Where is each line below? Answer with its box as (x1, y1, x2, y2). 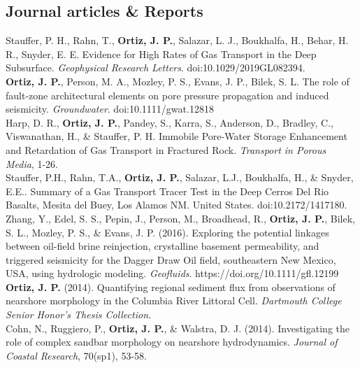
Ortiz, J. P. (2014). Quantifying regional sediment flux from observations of (6, 279, 336, 294)
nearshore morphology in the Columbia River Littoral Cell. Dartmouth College (6, 293, 342, 308)
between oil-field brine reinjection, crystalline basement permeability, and (6, 239, 319, 253)
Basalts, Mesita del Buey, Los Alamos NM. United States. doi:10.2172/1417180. (6, 197, 347, 212)
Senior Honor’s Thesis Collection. (6, 307, 152, 322)
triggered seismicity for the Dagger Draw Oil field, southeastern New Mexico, (6, 252, 336, 267)
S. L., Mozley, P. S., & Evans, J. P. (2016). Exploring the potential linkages (6, 225, 329, 239)
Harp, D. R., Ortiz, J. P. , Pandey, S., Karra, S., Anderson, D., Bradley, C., (6, 115, 333, 129)
